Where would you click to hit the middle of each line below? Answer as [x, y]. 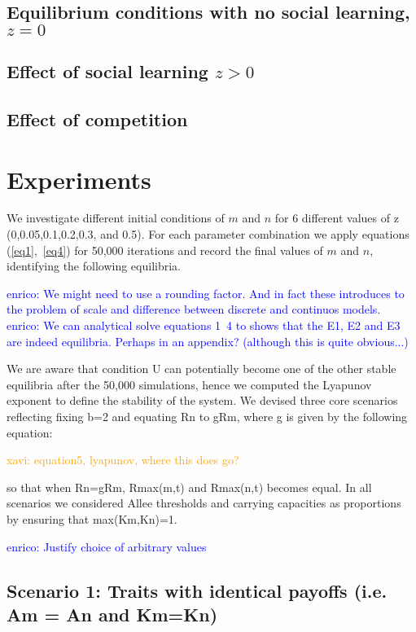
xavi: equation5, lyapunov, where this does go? [123, 460]
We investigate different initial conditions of [116, 218]
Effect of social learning [107, 71]
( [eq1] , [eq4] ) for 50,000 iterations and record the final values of [165, 250]
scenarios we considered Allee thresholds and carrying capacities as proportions [204, 503]
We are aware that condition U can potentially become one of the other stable [201, 369]
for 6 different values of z [337, 218]
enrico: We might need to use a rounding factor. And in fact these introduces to [206, 293]
